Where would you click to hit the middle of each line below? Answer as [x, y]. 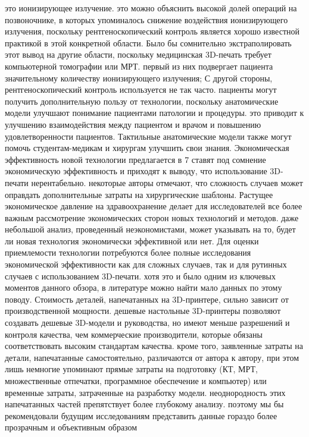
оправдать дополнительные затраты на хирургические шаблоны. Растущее [139, 194]
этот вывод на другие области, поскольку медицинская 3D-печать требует [138, 54]
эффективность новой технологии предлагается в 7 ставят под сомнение [135, 159]
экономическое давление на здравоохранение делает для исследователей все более [154, 206]
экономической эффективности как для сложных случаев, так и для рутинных [146, 264]
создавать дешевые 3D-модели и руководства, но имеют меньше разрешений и [147, 323]
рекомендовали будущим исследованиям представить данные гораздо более [141, 415]
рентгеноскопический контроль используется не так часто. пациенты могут [141, 89]
